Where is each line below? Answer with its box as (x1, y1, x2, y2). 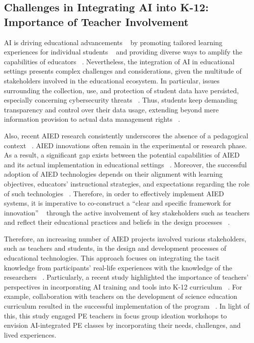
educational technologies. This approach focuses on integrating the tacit (4, 253, 220, 263)
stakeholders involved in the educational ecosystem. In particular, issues (4, 75, 220, 85)
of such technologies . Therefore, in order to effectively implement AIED (4, 188, 224, 198)
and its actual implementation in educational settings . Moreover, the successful (4, 159, 247, 169)
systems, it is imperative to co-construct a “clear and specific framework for (4, 198, 231, 208)
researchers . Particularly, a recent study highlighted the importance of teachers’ (4, 272, 249, 282)
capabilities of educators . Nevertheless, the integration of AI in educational (4, 56, 235, 66)
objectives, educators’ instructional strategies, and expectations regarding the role (4, 178, 250, 188)
